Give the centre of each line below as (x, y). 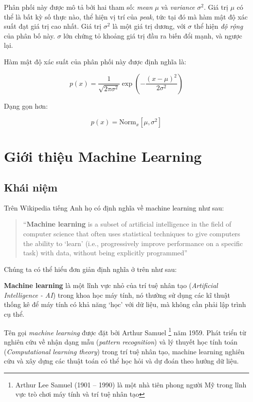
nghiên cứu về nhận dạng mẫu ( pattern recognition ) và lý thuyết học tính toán (121, 341)
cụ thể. (14, 314)
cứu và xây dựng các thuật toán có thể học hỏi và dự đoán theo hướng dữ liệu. (121, 361)
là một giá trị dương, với (149, 26)
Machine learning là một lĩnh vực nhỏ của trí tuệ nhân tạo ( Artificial (111, 285)
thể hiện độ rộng (218, 26)
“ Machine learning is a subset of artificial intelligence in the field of (127, 224)
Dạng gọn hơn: (26, 105)
